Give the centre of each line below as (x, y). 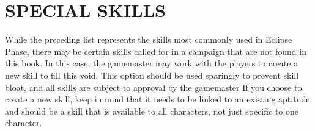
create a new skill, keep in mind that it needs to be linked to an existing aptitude (157, 99)
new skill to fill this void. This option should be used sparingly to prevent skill (152, 75)
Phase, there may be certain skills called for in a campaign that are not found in (156, 51)
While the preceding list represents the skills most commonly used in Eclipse (149, 39)
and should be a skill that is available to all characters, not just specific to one (152, 111)
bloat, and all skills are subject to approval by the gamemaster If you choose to (154, 87)
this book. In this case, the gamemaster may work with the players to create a (152, 63)
